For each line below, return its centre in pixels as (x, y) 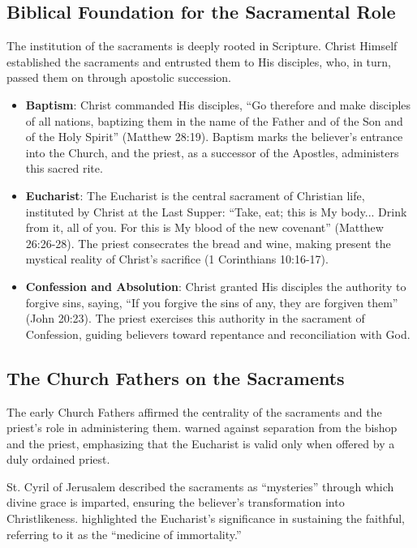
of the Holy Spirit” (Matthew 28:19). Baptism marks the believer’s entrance (214, 137)
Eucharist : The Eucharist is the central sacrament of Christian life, (195, 195)
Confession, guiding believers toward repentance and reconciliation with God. (218, 334)
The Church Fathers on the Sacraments (176, 377)
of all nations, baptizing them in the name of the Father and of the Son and (214, 120)
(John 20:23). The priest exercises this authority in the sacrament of (195, 318)
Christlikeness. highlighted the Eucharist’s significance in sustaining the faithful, (206, 518)
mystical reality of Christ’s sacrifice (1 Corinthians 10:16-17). (177, 259)
